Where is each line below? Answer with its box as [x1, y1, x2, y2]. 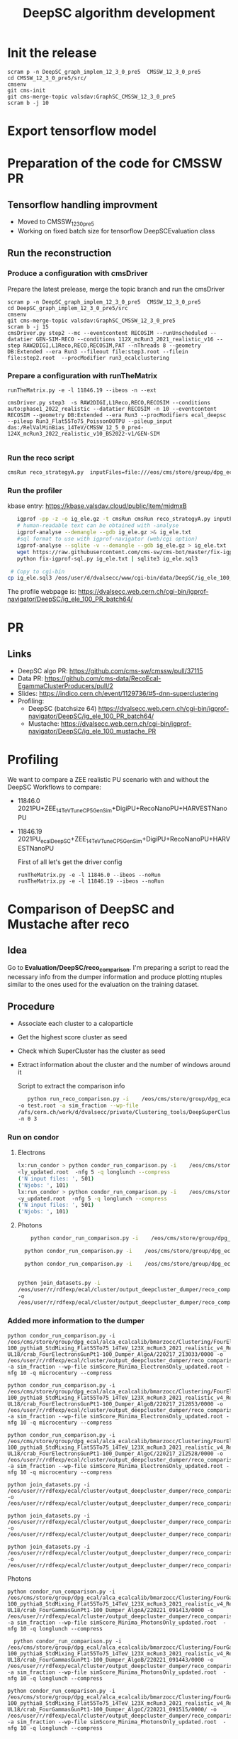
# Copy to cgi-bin [10, 568, 65, 575]
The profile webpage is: [7, 587, 76, 596]
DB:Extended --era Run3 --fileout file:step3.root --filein [7, 348, 189, 355]
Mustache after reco [7, 916, 130, 932]
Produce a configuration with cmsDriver [7, 268, 148, 278]
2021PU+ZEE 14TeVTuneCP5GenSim [17, 804, 112, 814]
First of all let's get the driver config [17, 857, 123, 866]
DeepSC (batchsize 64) [28, 705, 97, 713]
